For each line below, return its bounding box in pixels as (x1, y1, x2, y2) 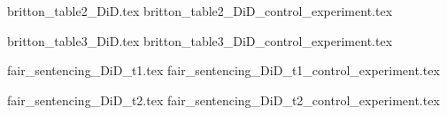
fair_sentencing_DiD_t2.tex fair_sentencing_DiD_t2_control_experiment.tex (7, 90, 440, 109)
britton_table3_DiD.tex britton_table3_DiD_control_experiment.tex (7, 31, 393, 50)
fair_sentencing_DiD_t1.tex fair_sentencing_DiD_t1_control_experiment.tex (7, 61, 440, 80)
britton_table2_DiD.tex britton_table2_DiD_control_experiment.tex (7, 2, 393, 19)
